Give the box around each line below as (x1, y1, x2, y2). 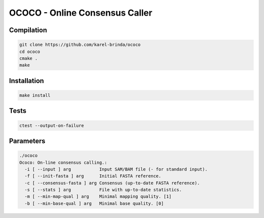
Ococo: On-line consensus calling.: (19, 159, 108, 165)
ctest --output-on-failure (19, 123, 84, 128)
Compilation (9, 26, 47, 34)
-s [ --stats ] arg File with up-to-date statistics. (24, 187, 182, 193)
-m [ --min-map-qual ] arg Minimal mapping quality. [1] (24, 194, 172, 199)
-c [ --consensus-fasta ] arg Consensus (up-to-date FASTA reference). (24, 180, 200, 186)
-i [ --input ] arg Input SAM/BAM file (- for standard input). (24, 166, 208, 172)
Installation (9, 76, 44, 85)
